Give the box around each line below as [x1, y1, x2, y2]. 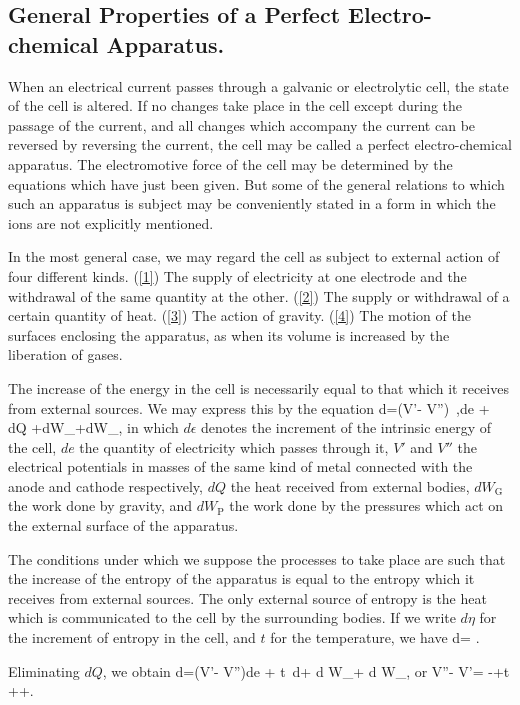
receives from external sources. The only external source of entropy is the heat [8, 587, 487, 608]
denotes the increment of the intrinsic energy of [201, 417, 492, 438]
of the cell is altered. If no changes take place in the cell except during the [8, 95, 463, 116]
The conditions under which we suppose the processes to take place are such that [8, 548, 506, 569]
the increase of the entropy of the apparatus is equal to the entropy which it [8, 568, 475, 589]
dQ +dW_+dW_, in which [8, 417, 179, 438]
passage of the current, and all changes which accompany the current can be [8, 114, 476, 135]
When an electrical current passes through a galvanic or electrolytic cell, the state [8, 75, 509, 96]
